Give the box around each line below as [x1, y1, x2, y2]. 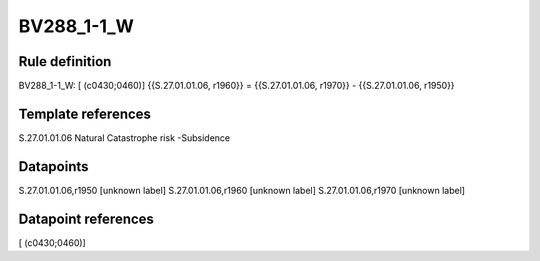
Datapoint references [18, 210, 155, 227]
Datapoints [18, 158, 89, 175]
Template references [18, 105, 152, 122]
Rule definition [18, 53, 112, 70]
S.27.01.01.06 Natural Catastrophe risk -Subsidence [18, 131, 230, 144]
